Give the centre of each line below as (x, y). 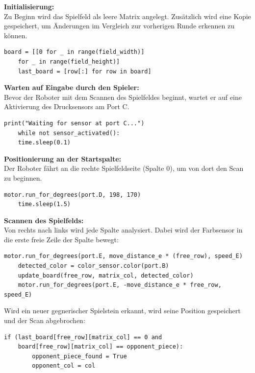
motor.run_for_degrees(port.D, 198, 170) (73, 195)
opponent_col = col (64, 366)
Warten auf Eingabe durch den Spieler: (72, 87)
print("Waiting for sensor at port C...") (74, 123)
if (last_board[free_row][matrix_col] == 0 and (83, 337)
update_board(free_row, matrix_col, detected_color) (106, 275)
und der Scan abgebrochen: (45, 320)
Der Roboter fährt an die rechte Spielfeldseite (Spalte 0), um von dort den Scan (124, 168)
